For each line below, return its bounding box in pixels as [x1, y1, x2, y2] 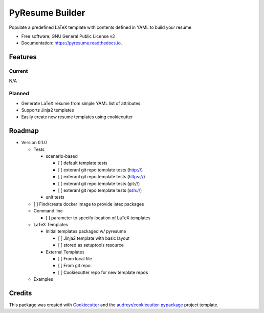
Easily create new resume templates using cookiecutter [21, 114, 133, 120]
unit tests [45, 194, 65, 200]
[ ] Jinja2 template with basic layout [58, 235, 130, 241]
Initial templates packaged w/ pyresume [45, 229, 127, 234]
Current [9, 68, 28, 75]
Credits [9, 289, 32, 297]
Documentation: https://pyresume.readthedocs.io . [21, 40, 122, 46]
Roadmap [9, 127, 39, 135]
